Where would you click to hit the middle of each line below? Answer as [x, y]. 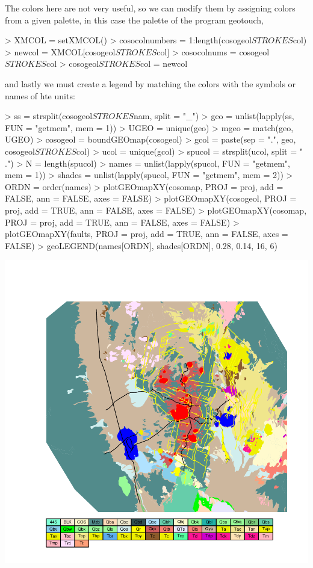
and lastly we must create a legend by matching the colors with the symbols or [150, 83]
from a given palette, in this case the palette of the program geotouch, [134, 20]
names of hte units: [40, 95]
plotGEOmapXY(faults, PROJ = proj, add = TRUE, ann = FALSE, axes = [147, 234]
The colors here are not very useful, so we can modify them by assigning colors [150, 8]
